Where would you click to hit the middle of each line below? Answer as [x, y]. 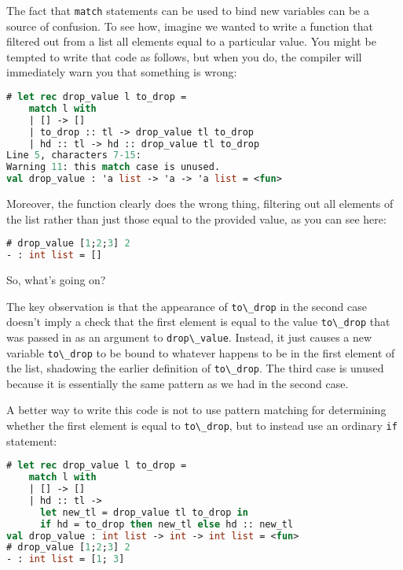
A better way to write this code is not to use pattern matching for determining [196, 410]
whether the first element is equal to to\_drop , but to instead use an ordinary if [202, 426]
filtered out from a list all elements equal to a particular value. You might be [191, 41]
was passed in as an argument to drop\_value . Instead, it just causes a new [189, 337]
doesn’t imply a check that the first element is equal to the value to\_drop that [198, 322]
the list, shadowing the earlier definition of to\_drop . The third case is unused [195, 368]
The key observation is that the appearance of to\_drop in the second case [187, 306]
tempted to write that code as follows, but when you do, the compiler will [184, 56]
